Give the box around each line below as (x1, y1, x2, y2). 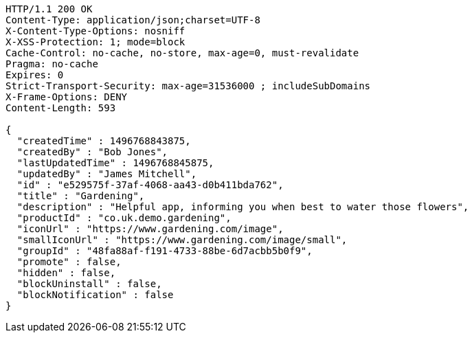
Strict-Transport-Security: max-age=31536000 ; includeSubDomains (5, 80, 371, 91)
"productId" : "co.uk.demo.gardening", (16, 212, 232, 223)
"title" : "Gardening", (16, 190, 145, 201)
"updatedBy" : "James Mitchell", (16, 168, 197, 179)
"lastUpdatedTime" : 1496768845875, (16, 157, 214, 168)
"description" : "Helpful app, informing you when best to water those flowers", (16, 201, 469, 212)
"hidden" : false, (16, 267, 116, 278)
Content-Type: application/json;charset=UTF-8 (5, 14, 260, 25)
